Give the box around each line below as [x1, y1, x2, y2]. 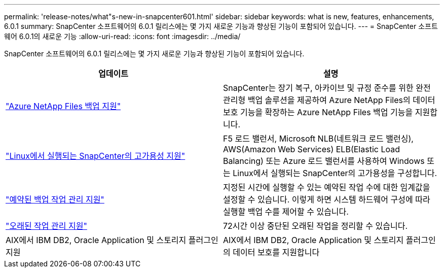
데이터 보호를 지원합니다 [233, 247, 320, 257]
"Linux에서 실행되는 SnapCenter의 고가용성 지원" [6, 151, 186, 161]
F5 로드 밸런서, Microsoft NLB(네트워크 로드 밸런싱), [223, 133, 414, 144]
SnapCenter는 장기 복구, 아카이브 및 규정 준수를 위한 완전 [223, 83, 431, 93]
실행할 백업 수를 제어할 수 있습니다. [223, 207, 349, 217]
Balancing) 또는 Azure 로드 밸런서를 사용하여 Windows [223, 156, 425, 166]
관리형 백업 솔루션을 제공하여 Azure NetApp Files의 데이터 [223, 95, 435, 105]
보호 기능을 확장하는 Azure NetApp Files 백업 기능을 [223, 107, 413, 117]
